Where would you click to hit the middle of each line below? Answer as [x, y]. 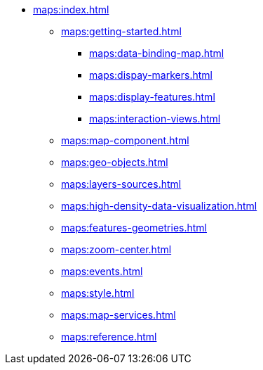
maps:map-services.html [119, 315]
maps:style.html [98, 293]
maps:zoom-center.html [116, 249]
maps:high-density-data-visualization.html [159, 206]
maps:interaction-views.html [155, 119]
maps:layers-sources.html [121, 184]
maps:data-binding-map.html [157, 53]
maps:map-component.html [125, 140]
